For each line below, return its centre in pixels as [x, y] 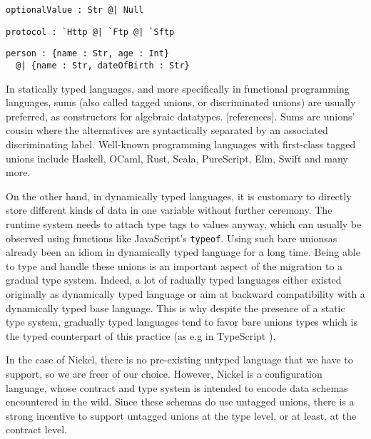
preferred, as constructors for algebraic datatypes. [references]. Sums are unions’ [181, 116]
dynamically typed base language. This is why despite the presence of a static [176, 308]
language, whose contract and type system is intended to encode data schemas [177, 387]
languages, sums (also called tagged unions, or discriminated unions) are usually [181, 102]
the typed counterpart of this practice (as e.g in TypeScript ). [141, 335]
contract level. [36, 429]
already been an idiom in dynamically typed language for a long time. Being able [183, 252]
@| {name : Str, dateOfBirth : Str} [103, 65]
